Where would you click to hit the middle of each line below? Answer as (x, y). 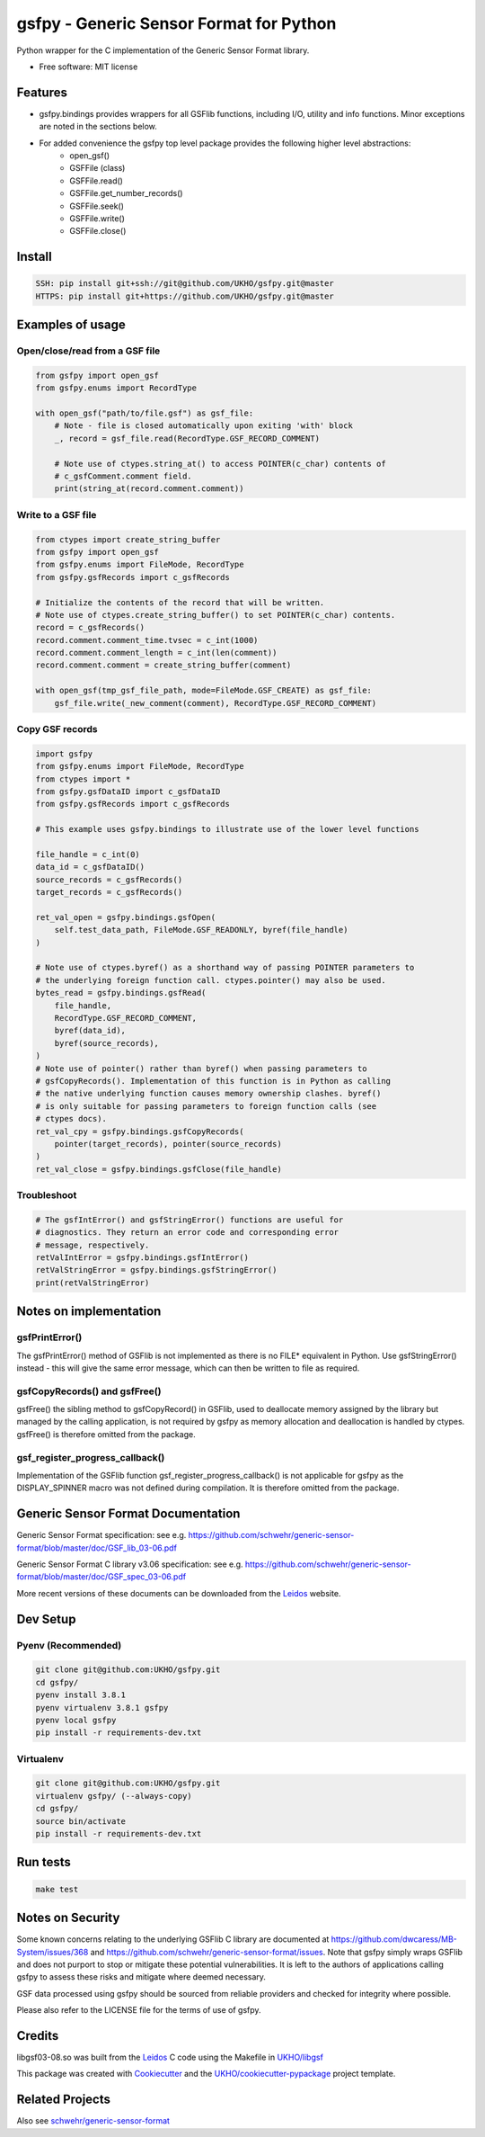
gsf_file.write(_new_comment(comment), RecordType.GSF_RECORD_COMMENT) (216, 703)
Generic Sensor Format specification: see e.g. (101, 1535)
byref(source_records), (106, 1043)
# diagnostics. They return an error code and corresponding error (187, 1233)
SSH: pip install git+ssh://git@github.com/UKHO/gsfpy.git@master (185, 284)
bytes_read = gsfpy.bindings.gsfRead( (121, 993)
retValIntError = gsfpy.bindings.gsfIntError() (142, 1257)
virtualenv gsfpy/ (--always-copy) (114, 1796)
